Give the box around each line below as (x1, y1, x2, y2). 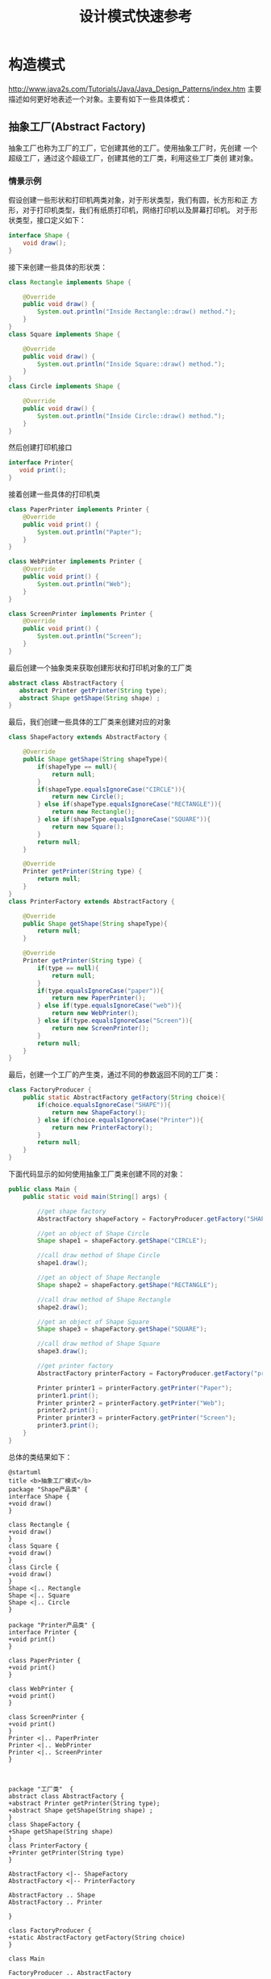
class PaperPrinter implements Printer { (8, 505, 150, 514)
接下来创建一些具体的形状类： (8, 262, 107, 271)
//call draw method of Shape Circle (37, 1252, 161, 1260)
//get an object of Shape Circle (37, 1229, 150, 1238)
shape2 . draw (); (37, 1303, 89, 1311)
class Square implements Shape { (8, 330, 121, 338)
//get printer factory (37, 1362, 114, 1370)
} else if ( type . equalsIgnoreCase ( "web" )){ (37, 1002, 182, 1010)
